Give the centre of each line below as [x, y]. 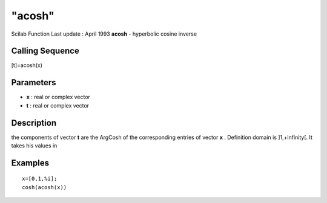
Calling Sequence [45, 51]
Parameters [34, 82]
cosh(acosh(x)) [45, 187]
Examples [30, 163]
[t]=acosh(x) [27, 65]
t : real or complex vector [58, 105]
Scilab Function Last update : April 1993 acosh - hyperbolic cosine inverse [104, 34]
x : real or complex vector [58, 97]
